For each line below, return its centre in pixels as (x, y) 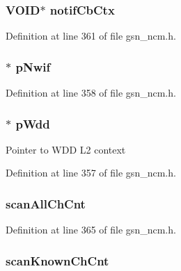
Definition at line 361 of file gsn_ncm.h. (91, 36)
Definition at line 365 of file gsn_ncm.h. (91, 230)
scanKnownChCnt (57, 260)
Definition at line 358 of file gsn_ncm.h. (91, 93)
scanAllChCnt (46, 203)
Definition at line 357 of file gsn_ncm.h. (91, 173)
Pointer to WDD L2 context (66, 149)
